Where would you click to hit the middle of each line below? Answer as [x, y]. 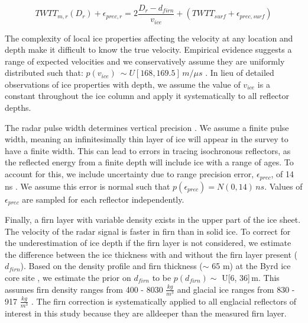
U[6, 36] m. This [251, 277]
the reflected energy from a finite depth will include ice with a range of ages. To [149, 162]
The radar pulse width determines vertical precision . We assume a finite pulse [147, 127]
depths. [18, 108]
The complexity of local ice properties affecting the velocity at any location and [149, 38]
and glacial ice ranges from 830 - [236, 289]
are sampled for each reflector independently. [103, 199]
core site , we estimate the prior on [68, 277]
